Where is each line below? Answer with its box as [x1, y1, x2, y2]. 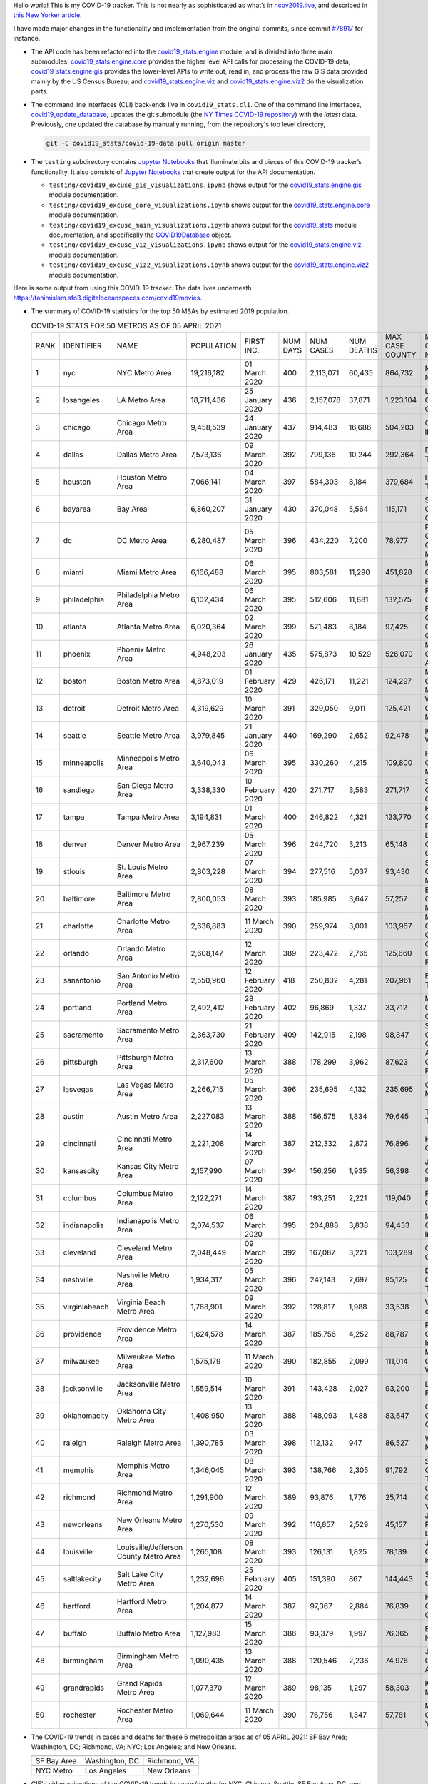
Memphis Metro [116, 1460, 170, 1470]
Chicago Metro [116, 417, 167, 427]
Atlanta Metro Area [116, 622, 180, 632]
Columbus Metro [116, 1188, 173, 1198]
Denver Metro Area [116, 839, 181, 849]
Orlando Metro [116, 943, 166, 953]
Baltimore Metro [116, 889, 171, 899]
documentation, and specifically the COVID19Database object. [49, 230, 232, 239]
